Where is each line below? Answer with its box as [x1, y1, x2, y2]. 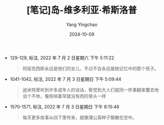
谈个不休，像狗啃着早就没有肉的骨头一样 [22, 93, 106, 99]
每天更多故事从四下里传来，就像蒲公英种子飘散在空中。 [22, 114, 137, 120]
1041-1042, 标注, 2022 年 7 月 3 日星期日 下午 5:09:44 [10, 76, 121, 82]
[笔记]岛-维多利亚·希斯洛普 [27, 5, 137, 16]
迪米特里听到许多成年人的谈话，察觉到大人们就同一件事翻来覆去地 [22, 86, 159, 93]
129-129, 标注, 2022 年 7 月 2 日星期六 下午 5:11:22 [10, 55, 114, 61]
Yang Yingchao [66, 21, 98, 28]
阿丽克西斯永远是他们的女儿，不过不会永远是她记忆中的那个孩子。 [22, 65, 159, 71]
